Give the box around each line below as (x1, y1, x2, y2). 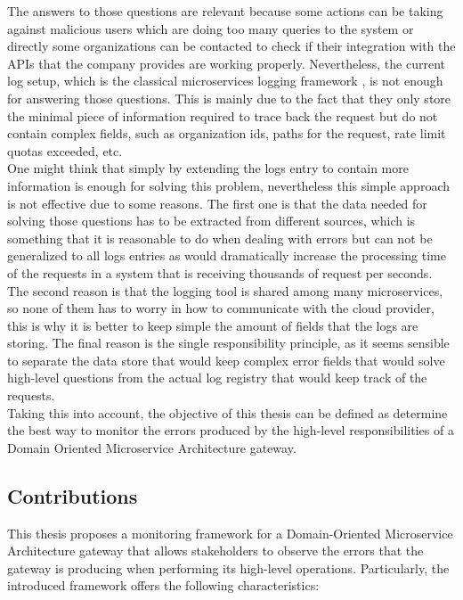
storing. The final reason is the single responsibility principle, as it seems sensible (7, 333, 450, 352)
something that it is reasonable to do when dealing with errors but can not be (7, 228, 433, 247)
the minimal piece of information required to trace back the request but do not (7, 106, 438, 125)
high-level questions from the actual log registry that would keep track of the (7, 368, 427, 387)
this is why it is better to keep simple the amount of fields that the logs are (7, 316, 418, 334)
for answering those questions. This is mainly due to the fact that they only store (7, 88, 451, 107)
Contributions (7, 481, 138, 509)
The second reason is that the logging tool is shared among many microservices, (7, 281, 443, 300)
